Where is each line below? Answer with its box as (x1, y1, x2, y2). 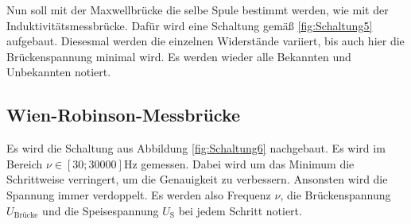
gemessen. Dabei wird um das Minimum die (141, 155, 355, 172)
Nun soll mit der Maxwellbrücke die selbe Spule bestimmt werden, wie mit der (6, 2, 389, 17)
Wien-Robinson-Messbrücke (6, 102, 241, 127)
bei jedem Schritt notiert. (178, 202, 302, 218)
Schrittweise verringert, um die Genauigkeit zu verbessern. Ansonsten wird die (6, 171, 388, 187)
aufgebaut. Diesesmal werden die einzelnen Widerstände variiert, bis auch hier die (6, 33, 405, 49)
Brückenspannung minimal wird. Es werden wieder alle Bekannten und (6, 48, 351, 64)
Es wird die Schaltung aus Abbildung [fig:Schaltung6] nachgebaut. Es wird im (6, 140, 386, 156)
